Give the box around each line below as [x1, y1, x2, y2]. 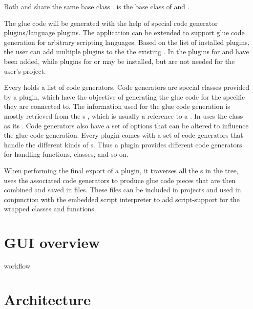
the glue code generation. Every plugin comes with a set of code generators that [4, 130, 243, 140]
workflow [4, 261, 31, 270]
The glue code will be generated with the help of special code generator [4, 18, 218, 28]
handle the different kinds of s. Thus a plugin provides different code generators [4, 139, 242, 149]
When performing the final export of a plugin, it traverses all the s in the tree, [4, 165, 238, 175]
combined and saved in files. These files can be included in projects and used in [4, 185, 241, 195]
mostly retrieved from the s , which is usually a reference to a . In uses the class [4, 110, 243, 121]
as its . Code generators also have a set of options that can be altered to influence [4, 120, 249, 130]
